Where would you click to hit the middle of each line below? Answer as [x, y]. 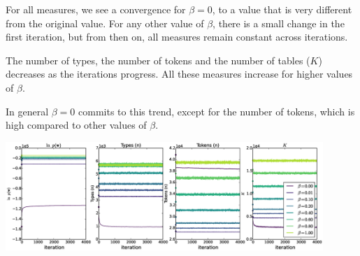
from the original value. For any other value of [105, 23]
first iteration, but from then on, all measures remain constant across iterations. [177, 37]
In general [27, 111]
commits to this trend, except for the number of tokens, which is [217, 111]
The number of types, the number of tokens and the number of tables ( [158, 60]
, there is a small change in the [279, 23]
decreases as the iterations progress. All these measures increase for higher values [179, 74]
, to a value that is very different [282, 9]
